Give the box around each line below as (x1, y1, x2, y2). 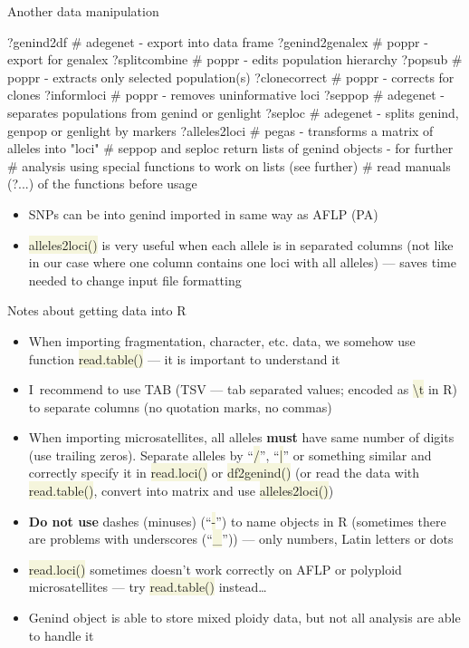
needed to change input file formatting (28, 270, 242, 289)
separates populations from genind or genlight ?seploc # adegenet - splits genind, (7, 102, 459, 121)
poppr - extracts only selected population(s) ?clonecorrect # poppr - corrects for (7, 67, 455, 86)
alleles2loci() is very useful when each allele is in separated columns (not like (28, 235, 454, 254)
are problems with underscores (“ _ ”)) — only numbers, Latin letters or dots (28, 529, 454, 548)
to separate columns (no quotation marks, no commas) (28, 397, 332, 416)
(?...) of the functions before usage (7, 174, 197, 193)
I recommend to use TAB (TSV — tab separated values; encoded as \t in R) (28, 380, 458, 399)
